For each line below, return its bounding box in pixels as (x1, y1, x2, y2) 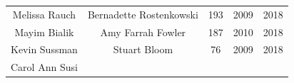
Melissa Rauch (12, 6, 76, 21)
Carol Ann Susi (11, 60, 78, 74)
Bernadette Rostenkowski (87, 6, 198, 21)
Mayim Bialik (14, 24, 74, 39)
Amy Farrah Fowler (100, 24, 186, 39)
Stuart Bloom (113, 42, 173, 57)
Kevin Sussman (11, 42, 78, 57)
